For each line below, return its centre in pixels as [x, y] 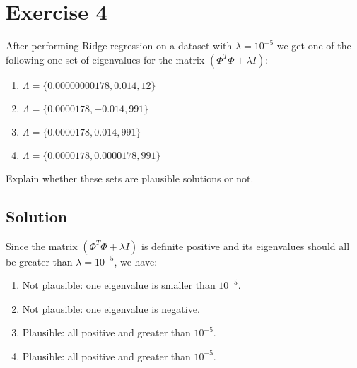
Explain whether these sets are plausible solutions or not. [130, 178]
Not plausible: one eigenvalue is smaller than [119, 285]
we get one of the [314, 46]
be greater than [39, 261]
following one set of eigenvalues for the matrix [105, 59]
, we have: [136, 261]
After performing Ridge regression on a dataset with [119, 46]
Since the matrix [42, 245]
